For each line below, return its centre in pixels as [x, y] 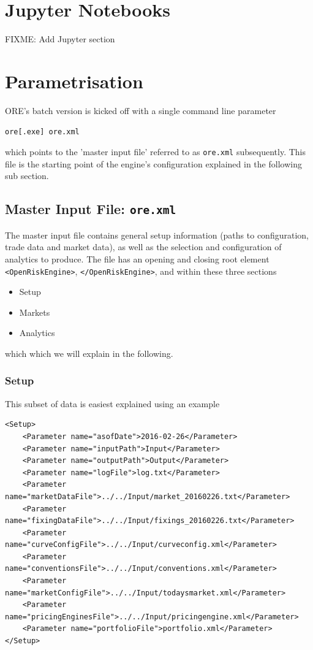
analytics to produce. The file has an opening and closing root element [137, 258]
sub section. [27, 176]
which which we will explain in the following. [89, 353]
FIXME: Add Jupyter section [60, 39]
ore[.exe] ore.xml [42, 132]
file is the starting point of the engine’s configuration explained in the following [153, 163]
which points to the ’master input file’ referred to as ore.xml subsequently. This [155, 152]
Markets [35, 312]
